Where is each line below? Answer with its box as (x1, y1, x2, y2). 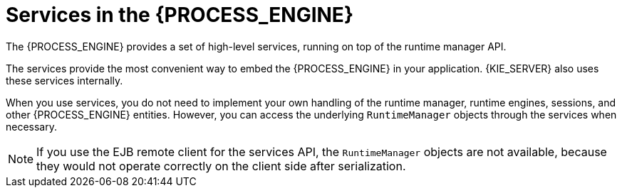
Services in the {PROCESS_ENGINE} (6, 3, 354, 27)
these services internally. (6, 74, 123, 87)
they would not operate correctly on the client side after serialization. (36, 158, 406, 173)
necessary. (6, 120, 58, 133)
